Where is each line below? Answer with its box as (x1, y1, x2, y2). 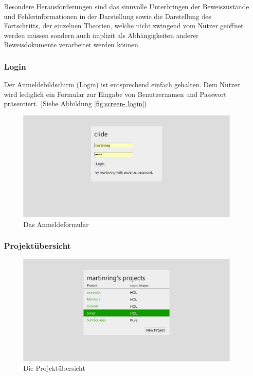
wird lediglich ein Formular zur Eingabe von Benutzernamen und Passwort (4, 89, 227, 99)
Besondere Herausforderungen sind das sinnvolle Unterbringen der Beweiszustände (4, 1, 249, 11)
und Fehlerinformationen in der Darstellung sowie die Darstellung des (4, 11, 211, 21)
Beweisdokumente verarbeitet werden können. (4, 39, 140, 50)
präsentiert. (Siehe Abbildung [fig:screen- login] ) (4, 98, 147, 109)
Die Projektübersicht (23, 363, 85, 373)
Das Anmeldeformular (23, 219, 89, 229)
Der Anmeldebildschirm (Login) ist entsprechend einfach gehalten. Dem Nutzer (4, 79, 240, 90)
